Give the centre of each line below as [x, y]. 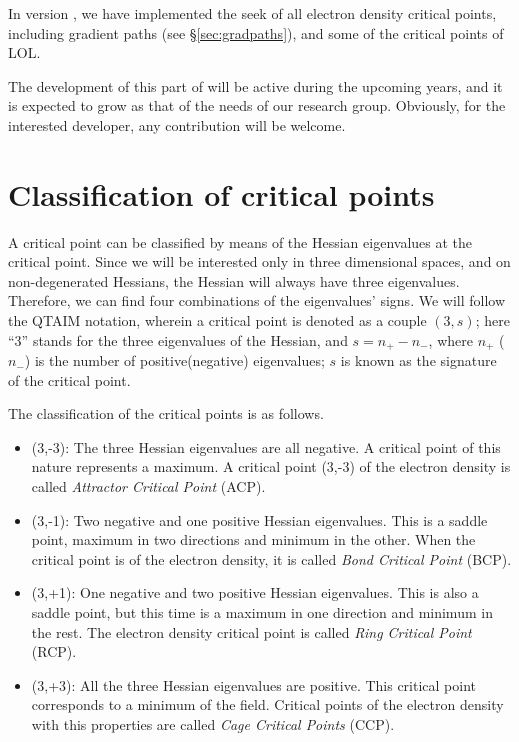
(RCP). [54, 651]
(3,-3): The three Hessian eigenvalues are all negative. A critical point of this [266, 446]
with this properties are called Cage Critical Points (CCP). [213, 724]
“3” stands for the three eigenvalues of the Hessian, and [178, 339]
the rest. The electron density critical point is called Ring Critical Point [251, 631]
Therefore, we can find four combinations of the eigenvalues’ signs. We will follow [257, 300]
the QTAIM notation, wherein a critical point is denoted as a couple [217, 320]
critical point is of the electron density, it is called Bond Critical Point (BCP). [271, 558]
